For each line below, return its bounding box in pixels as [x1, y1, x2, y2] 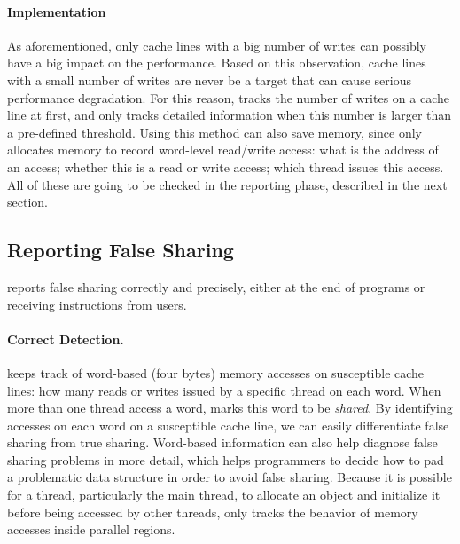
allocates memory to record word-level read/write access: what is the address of [7, 140, 439, 159]
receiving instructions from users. [7, 295, 187, 313]
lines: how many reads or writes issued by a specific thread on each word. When [7, 381, 441, 399]
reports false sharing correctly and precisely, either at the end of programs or [7, 277, 425, 296]
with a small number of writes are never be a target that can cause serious [7, 70, 411, 89]
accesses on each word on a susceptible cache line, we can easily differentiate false [7, 415, 449, 434]
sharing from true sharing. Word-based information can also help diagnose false [7, 433, 438, 452]
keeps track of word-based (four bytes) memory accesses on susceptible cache [7, 363, 425, 382]
